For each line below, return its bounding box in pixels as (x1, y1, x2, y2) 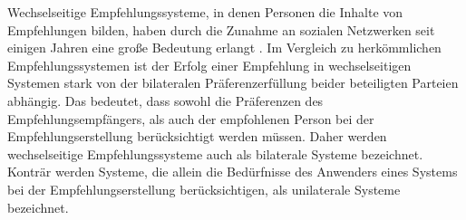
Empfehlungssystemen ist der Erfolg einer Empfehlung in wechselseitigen (7, 55, 412, 74)
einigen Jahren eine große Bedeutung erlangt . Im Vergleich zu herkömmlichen (7, 38, 442, 57)
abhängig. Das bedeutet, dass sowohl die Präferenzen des (7, 91, 324, 110)
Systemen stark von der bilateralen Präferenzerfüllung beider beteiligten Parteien (7, 73, 459, 92)
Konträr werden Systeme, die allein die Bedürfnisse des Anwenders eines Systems (7, 162, 458, 181)
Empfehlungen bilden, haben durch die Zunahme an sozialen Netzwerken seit (7, 20, 435, 39)
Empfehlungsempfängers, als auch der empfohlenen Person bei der (7, 109, 374, 128)
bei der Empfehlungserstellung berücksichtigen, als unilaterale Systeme (7, 179, 401, 198)
